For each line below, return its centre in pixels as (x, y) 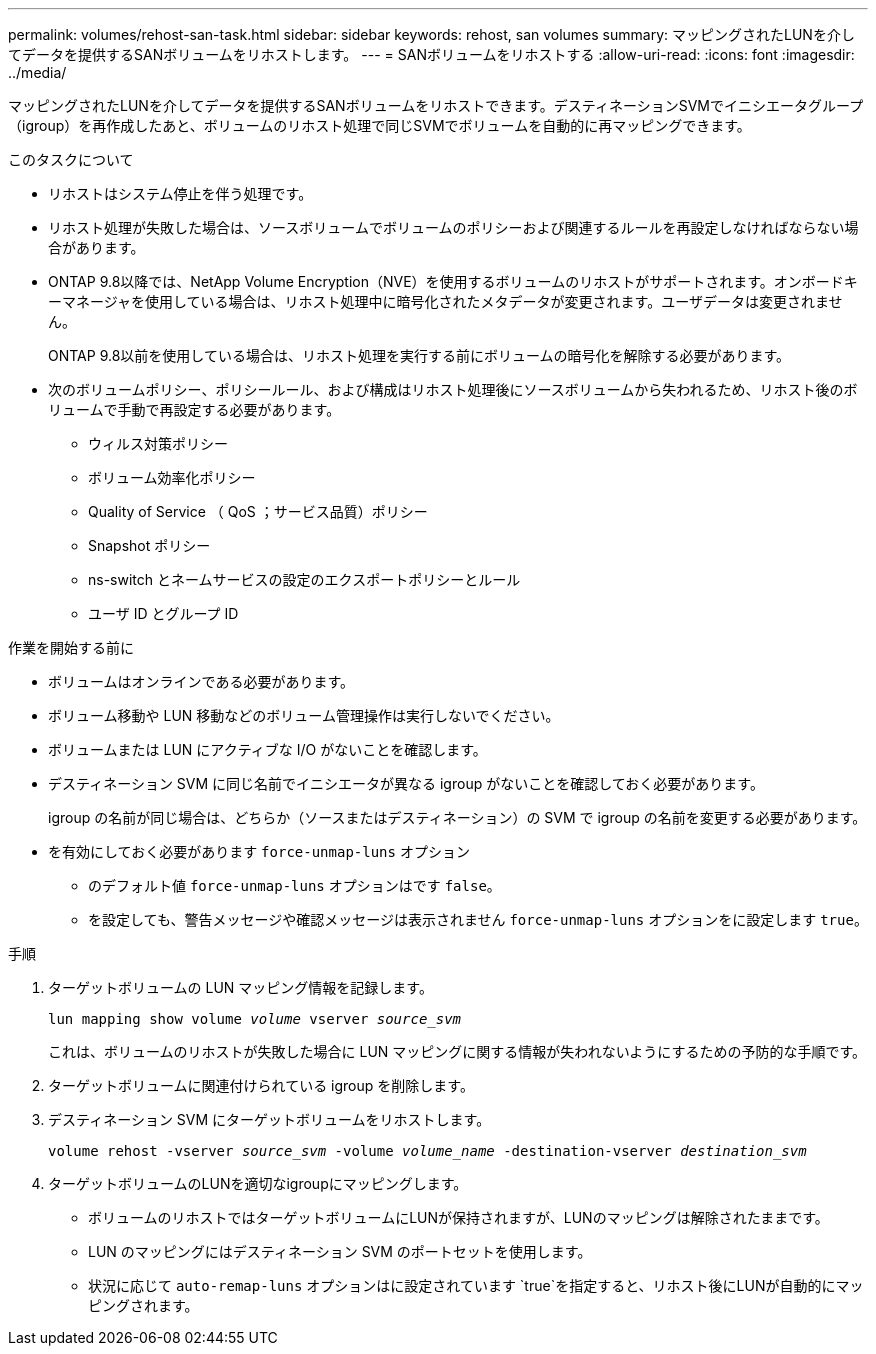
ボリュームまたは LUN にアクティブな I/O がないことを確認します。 (267, 749)
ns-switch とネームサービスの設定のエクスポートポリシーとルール (304, 579)
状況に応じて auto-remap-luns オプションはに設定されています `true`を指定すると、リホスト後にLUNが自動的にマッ (476, 1285)
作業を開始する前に (71, 647)
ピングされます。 (143, 1305)
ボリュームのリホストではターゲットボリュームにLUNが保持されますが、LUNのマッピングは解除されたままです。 (458, 1217)
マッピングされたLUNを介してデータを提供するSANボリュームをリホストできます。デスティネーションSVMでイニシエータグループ (436, 105)
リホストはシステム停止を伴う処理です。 (180, 193)
